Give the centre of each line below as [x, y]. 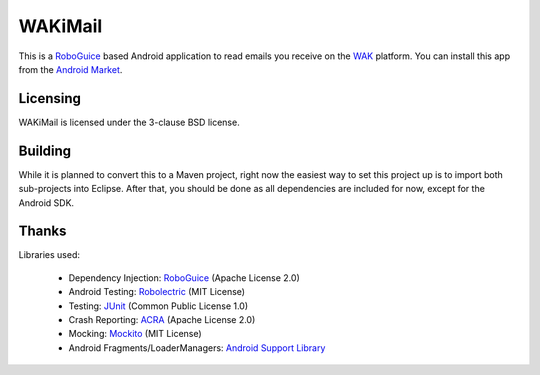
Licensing [50, 98]
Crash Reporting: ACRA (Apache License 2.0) [162, 319]
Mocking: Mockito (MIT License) [135, 334]
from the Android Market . [70, 69]
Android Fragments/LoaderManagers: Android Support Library [197, 347]
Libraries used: [49, 255]
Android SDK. [46, 202]
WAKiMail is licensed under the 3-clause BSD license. [129, 122]
